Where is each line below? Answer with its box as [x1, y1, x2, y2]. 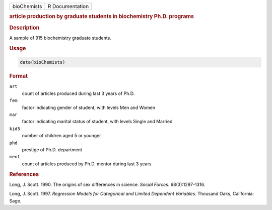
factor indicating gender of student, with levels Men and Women [22, 104, 156, 111]
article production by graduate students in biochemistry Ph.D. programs [9, 13, 194, 20]
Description [9, 24, 40, 31]
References [9, 171, 39, 178]
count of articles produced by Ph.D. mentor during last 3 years [22, 161, 152, 167]
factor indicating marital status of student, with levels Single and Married [22, 119, 173, 125]
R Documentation [47, 3, 89, 10]
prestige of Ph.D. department [22, 146, 83, 153]
